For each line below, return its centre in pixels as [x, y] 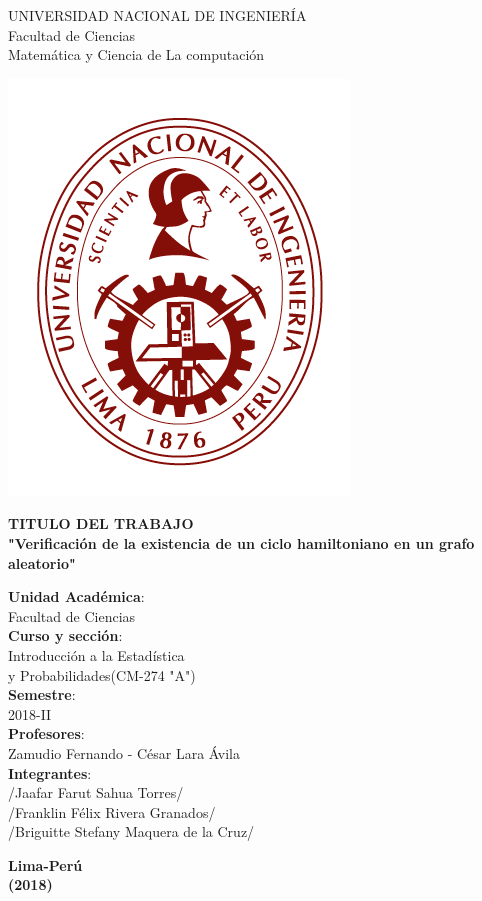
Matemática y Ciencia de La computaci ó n [136, 54]
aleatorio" [42, 562]
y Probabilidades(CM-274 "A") [102, 674]
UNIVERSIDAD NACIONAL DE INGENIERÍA [157, 15]
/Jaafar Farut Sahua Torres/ [96, 792]
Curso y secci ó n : [65, 635]
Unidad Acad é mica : [76, 596]
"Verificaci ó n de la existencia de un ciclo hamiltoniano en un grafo [241, 542]
